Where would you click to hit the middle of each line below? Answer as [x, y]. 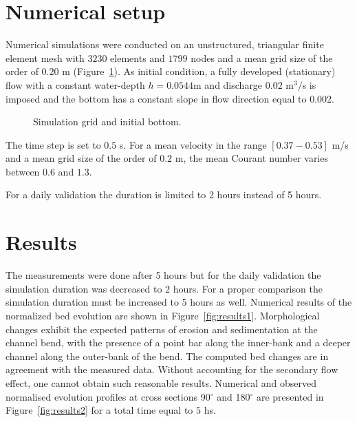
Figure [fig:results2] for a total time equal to [99, 410]
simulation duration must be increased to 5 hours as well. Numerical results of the [179, 302]
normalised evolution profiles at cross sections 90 [108, 396]
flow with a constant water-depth [75, 84]
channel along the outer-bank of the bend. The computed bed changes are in [167, 356]
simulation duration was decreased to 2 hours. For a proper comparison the [164, 288]
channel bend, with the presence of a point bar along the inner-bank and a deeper [178, 342]
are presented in [290, 396]
